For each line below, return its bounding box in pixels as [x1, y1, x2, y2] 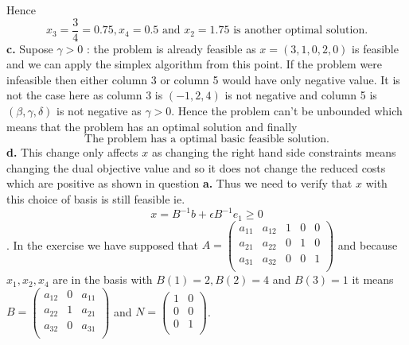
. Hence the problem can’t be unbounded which [171, 103, 403, 119]
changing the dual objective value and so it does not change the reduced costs [6, 159, 386, 176]
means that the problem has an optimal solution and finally [6, 118, 298, 134]
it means [352, 271, 394, 288]
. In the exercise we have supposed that [6, 236, 198, 253]
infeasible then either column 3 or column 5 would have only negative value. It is [6, 71, 400, 87]
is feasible [352, 40, 399, 56]
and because [337, 236, 398, 253]
